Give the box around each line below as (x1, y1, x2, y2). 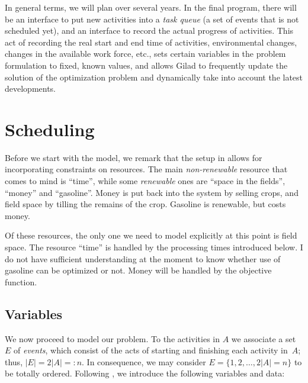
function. (5, 275, 37, 288)
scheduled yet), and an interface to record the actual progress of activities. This (5, 24, 294, 37)
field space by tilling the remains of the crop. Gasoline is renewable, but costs (5, 198, 286, 210)
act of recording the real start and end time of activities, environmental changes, (5, 36, 297, 48)
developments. (5, 82, 56, 95)
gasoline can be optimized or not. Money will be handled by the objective (5, 264, 272, 276)
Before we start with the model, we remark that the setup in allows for (5, 151, 262, 163)
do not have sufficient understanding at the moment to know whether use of (5, 252, 281, 265)
